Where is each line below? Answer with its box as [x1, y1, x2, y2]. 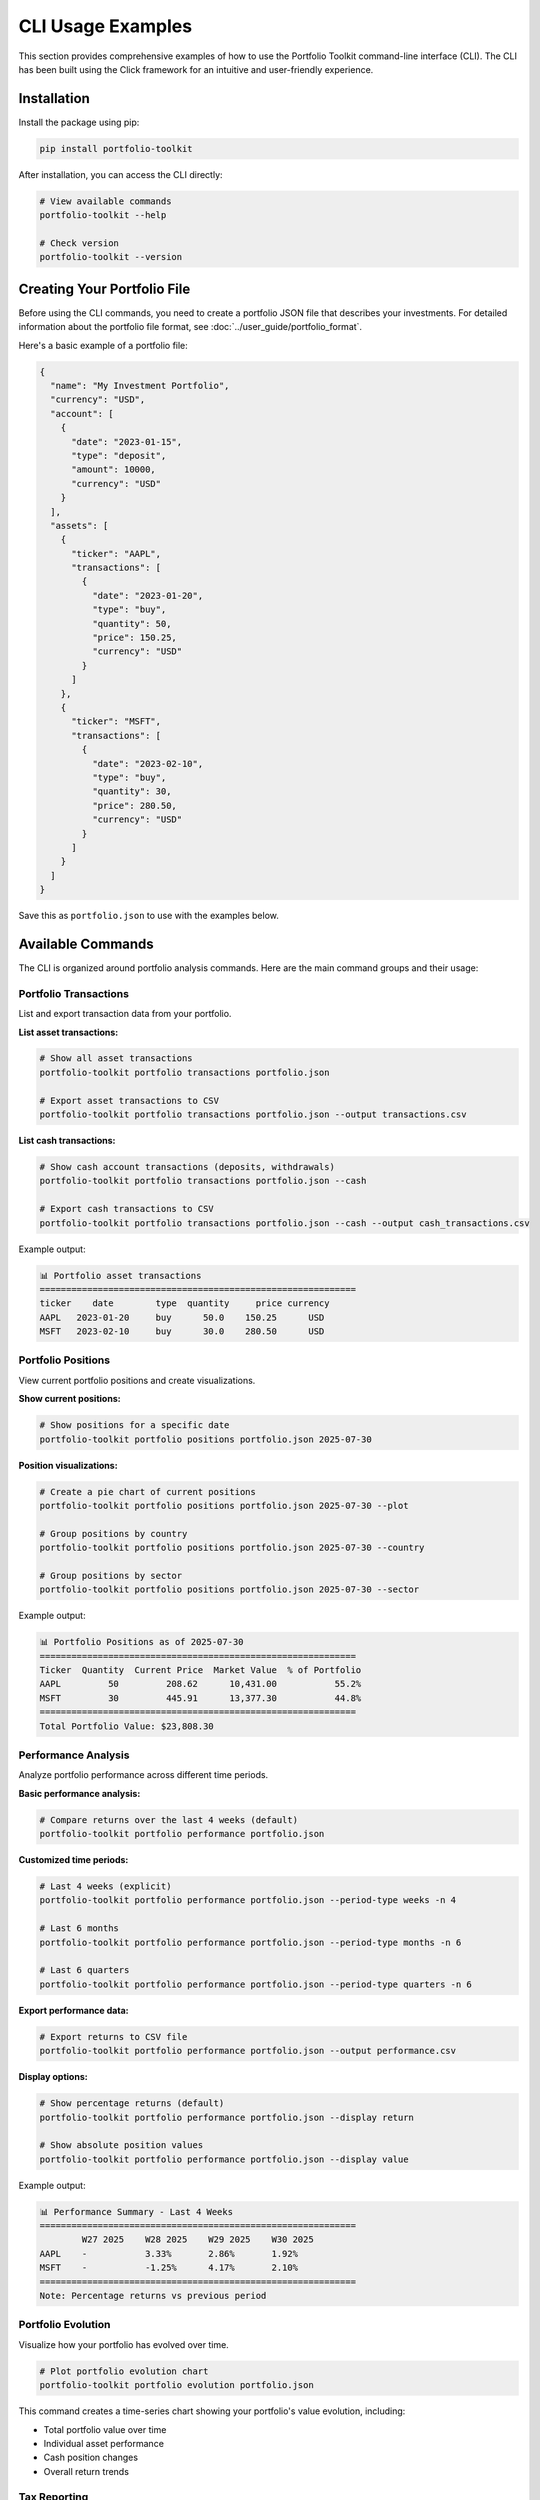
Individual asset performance [43, 2437, 165, 2449]
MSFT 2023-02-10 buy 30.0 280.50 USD [39, 1326, 325, 1337]
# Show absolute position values [39, 2140, 204, 2151]
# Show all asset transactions [39, 1053, 194, 1064]
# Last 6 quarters [39, 1965, 130, 1976]
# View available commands [39, 195, 172, 207]
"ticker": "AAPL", [71, 548, 162, 559]
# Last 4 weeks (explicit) [39, 1881, 172, 1892]
